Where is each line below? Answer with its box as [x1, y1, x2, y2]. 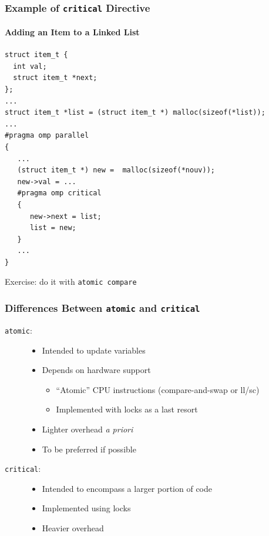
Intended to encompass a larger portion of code [42, 482, 213, 494]
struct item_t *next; [13, 74, 97, 82]
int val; [13, 62, 47, 71]
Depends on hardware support [42, 364, 151, 376]
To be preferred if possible [42, 442, 136, 455]
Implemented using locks [42, 502, 131, 514]
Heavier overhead [42, 521, 104, 534]
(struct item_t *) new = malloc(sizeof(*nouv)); [17, 166, 215, 175]
